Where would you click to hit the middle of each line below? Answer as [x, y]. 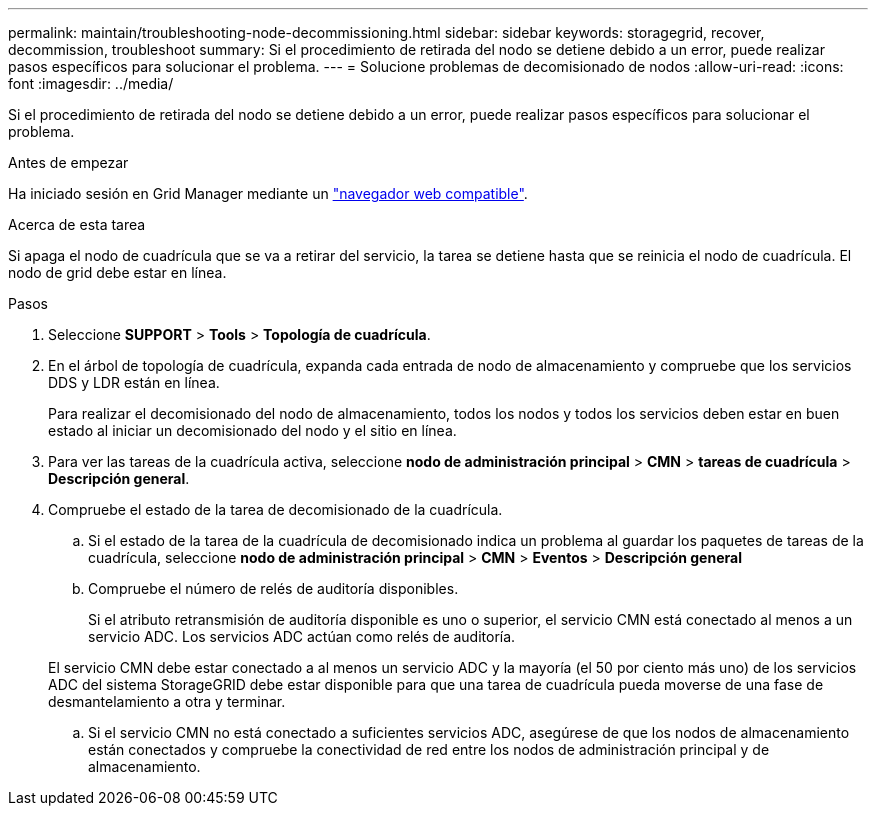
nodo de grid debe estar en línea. [117, 272]
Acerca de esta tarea [77, 224]
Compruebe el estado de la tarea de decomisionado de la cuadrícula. [275, 509]
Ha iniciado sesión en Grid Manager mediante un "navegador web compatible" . [268, 193]
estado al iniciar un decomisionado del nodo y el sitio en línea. [252, 430]
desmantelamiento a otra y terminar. [167, 701]
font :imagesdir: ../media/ [91, 83]
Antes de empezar [68, 162]
